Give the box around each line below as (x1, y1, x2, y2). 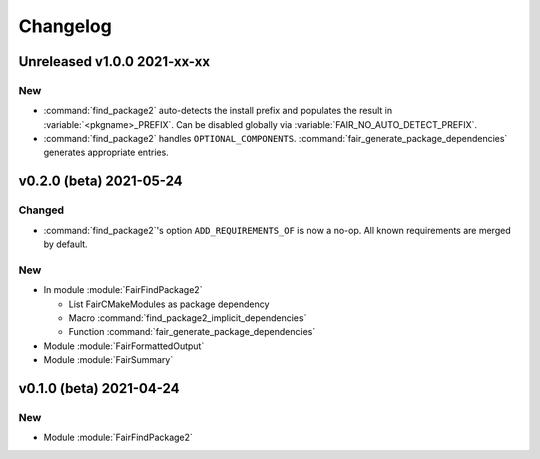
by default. (43, 238, 89, 250)
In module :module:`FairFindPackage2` (43, 284, 203, 296)
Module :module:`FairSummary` (43, 354, 174, 366)
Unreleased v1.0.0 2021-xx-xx (18, 53, 210, 70)
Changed (18, 203, 65, 217)
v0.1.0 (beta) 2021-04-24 (18, 380, 180, 397)
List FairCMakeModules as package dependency (68, 298, 270, 310)
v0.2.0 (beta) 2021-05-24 (18, 173, 184, 190)
